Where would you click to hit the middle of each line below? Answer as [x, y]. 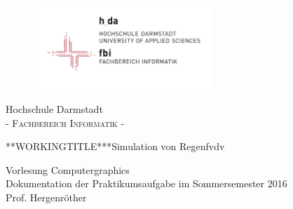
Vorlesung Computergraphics [68, 169]
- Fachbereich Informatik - [65, 122]
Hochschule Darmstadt [54, 109]
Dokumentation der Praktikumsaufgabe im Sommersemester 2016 [146, 183]
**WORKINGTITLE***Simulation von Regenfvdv [115, 146]
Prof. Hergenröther [46, 197]
